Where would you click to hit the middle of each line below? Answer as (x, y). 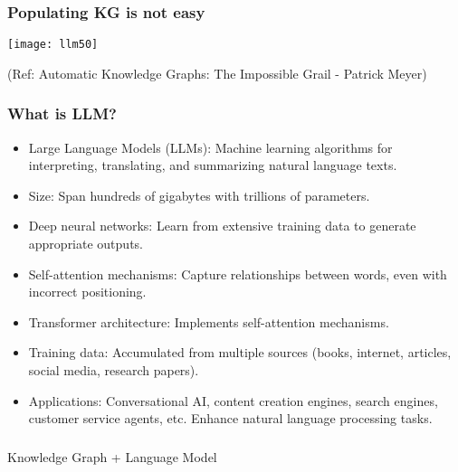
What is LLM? (62, 113)
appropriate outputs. (86, 244)
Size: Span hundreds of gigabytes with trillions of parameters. (199, 195)
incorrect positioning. (87, 292)
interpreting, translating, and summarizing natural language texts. (213, 165)
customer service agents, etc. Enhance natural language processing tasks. (230, 418)
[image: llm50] (53, 45)
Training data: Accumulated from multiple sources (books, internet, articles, (240, 352)
